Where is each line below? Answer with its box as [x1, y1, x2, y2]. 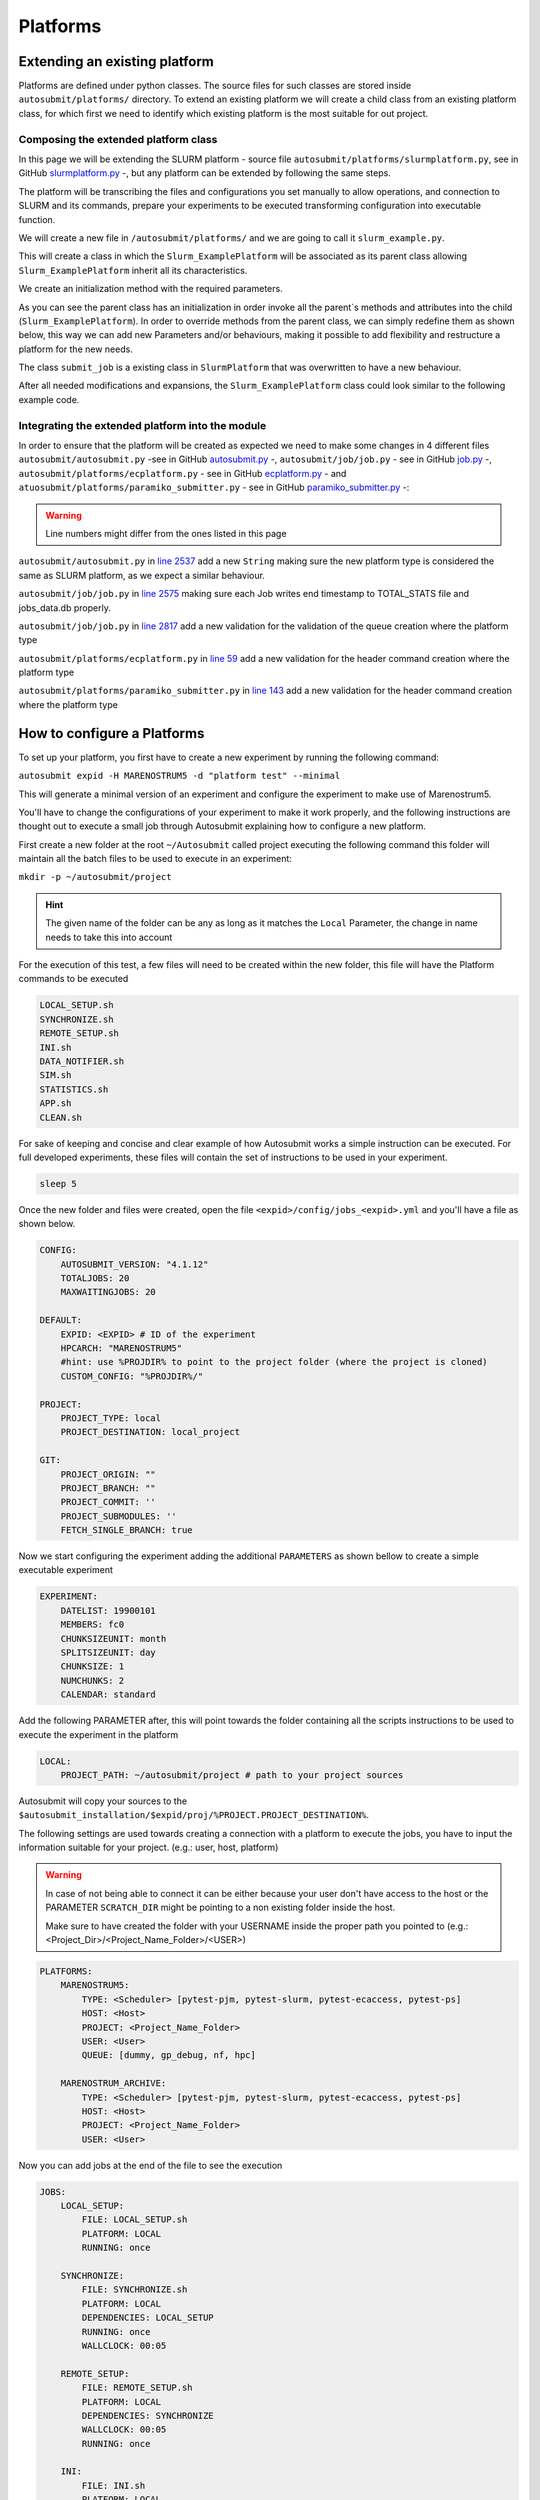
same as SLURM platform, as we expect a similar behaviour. [18, 569, 265, 581]
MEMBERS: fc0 [60, 1619, 125, 1630]
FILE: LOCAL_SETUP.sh [81, 2214, 188, 2225]
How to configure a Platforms [18, 725, 205, 742]
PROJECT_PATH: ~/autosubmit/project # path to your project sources [60, 1769, 404, 1780]
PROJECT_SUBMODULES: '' [60, 1510, 177, 1522]
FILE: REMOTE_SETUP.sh [81, 2382, 194, 2394]
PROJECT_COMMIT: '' [60, 1496, 157, 1508]
